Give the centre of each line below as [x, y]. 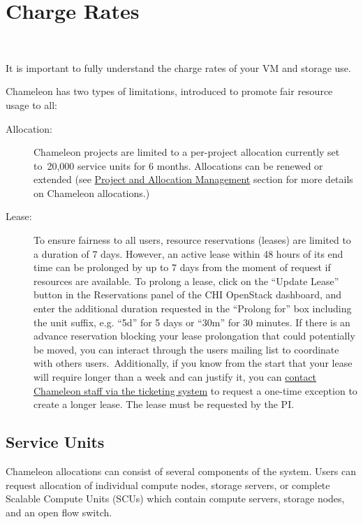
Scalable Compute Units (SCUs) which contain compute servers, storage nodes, [175, 498]
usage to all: [31, 104]
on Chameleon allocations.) [92, 192]
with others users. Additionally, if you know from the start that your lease [193, 363]
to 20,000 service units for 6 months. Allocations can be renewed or [178, 165]
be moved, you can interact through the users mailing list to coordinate [186, 349]
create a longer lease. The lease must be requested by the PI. [164, 404]
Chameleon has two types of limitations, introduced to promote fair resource [169, 91]
